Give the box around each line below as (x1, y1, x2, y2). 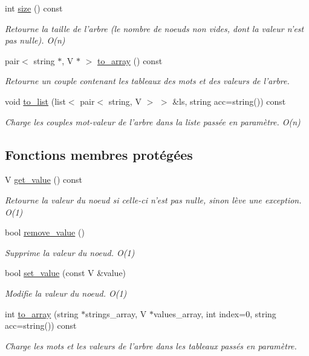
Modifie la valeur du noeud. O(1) (5, 286, 127, 299)
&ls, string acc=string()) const (172, 94, 286, 107)
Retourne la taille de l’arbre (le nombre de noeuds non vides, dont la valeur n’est (5, 22, 304, 35)
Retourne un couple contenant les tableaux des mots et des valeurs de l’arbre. (5, 74, 290, 87)
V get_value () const (5, 173, 83, 186)
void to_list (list (5, 94, 66, 107)
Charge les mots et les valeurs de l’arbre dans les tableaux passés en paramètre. (5, 339, 297, 352)
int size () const (5, 2, 63, 14)
